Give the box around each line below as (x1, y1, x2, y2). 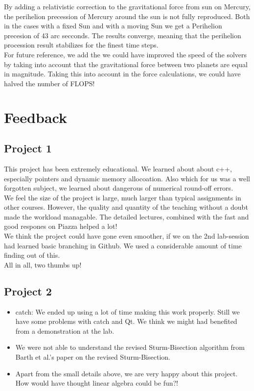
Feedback (4, 107, 67, 127)
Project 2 (4, 283, 52, 298)
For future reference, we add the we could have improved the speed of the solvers (4, 49, 247, 59)
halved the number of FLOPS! (4, 78, 95, 88)
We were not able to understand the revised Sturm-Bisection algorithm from (15, 342, 245, 352)
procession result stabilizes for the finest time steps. (4, 40, 159, 50)
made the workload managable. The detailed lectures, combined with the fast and (4, 211, 249, 221)
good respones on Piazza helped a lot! (4, 221, 117, 231)
